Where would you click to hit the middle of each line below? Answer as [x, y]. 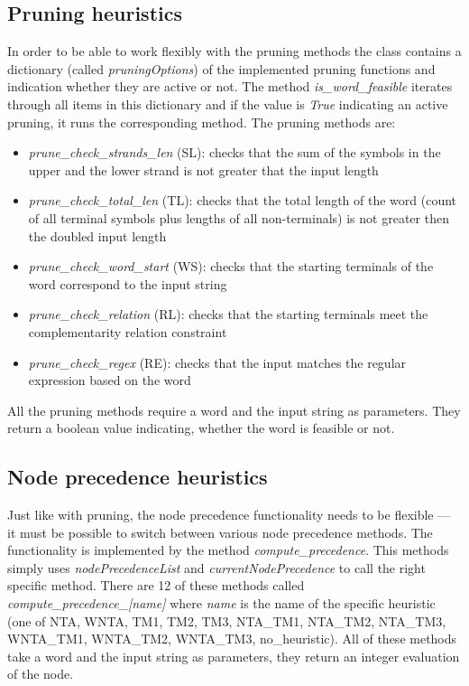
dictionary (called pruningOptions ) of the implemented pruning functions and [221, 68]
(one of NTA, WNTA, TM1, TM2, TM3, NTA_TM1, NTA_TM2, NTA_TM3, [227, 620]
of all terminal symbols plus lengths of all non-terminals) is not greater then [239, 217]
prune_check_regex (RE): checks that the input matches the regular [217, 362]
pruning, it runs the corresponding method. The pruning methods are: [202, 122]
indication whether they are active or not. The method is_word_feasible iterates [230, 86]
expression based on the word [110, 380]
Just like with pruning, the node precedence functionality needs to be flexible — [229, 515]
